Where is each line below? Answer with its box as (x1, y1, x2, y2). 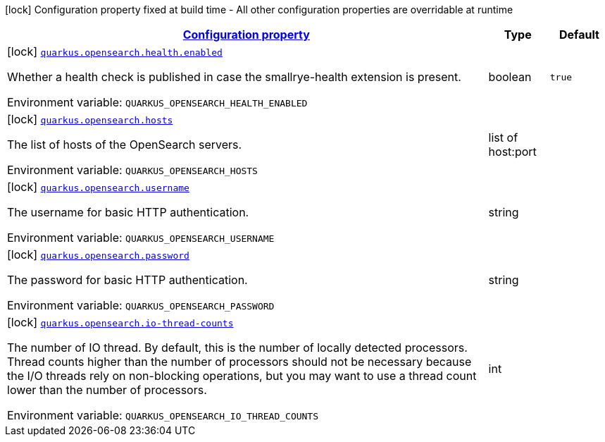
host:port (488, 145, 537, 159)
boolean (488, 70, 532, 84)
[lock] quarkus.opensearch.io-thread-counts (7, 315, 234, 329)
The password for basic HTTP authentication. (7, 273, 248, 287)
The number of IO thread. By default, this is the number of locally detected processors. (7, 340, 468, 355)
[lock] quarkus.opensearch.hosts (7, 112, 173, 126)
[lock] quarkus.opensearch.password (7, 247, 189, 262)
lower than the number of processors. (7, 383, 207, 397)
